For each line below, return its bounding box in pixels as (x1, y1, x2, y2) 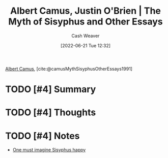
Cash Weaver (71, 33, 100, 39)
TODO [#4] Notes (5, 130, 80, 142)
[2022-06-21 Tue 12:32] (60, 42, 111, 48)
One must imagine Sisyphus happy (12, 147, 86, 153)
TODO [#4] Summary (5, 84, 96, 95)
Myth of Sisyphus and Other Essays (8, 16, 163, 27)
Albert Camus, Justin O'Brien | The (10, 5, 161, 17)
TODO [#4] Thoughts (5, 107, 96, 118)
